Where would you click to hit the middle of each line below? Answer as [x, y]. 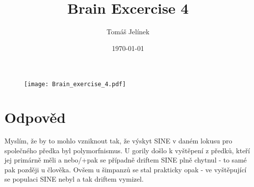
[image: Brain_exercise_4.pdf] [75, 84]
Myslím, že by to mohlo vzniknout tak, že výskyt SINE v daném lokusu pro [118, 141]
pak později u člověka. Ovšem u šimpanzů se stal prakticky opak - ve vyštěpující [126, 169]
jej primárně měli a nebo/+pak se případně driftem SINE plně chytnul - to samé [126, 160]
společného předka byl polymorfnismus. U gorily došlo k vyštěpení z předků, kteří [127, 150]
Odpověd [35, 117]
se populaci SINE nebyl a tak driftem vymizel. [74, 179]
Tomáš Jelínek [128, 32]
